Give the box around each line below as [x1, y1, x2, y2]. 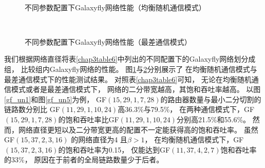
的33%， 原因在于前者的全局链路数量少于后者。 [4, 154, 164, 165]
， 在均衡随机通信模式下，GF [144, 134, 244, 145]
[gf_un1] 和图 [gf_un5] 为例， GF [4, 94, 107, 104]
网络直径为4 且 [78, 134, 127, 145]
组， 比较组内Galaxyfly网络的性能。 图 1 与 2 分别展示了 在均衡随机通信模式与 [4, 63, 257, 74]
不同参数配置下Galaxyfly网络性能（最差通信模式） [25, 36, 192, 47]
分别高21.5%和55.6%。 [176, 114, 251, 124]
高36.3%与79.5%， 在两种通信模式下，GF [118, 104, 255, 115]
